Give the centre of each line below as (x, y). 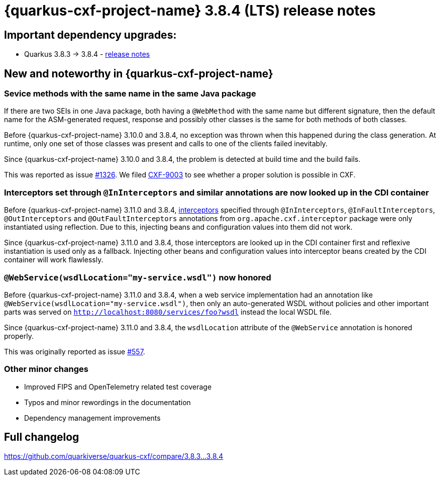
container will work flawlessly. (54, 260)
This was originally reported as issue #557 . (75, 351)
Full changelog (42, 437)
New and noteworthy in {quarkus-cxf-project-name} (139, 73)
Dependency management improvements (92, 418)
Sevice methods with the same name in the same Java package (130, 94)
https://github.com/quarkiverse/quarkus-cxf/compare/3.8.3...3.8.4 (114, 456)
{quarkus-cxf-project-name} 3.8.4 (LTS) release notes (190, 11)
